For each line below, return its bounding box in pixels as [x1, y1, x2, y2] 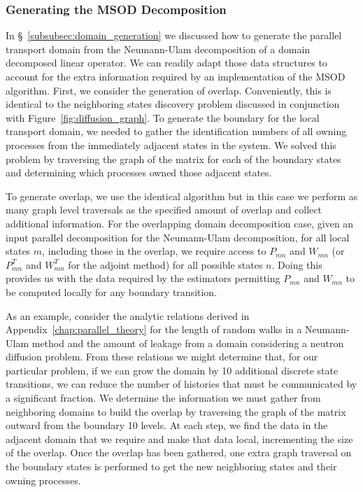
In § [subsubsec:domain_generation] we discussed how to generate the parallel [6, 28, 342, 43]
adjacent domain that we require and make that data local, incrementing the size [6, 431, 353, 446]
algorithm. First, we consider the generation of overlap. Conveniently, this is [6, 83, 332, 97]
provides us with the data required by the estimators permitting [6, 271, 280, 286]
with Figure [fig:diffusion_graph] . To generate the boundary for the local [6, 110, 320, 125]
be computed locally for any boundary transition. [6, 284, 218, 299]
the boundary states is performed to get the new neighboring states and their [6, 459, 337, 474]
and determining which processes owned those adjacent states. [6, 165, 272, 180]
